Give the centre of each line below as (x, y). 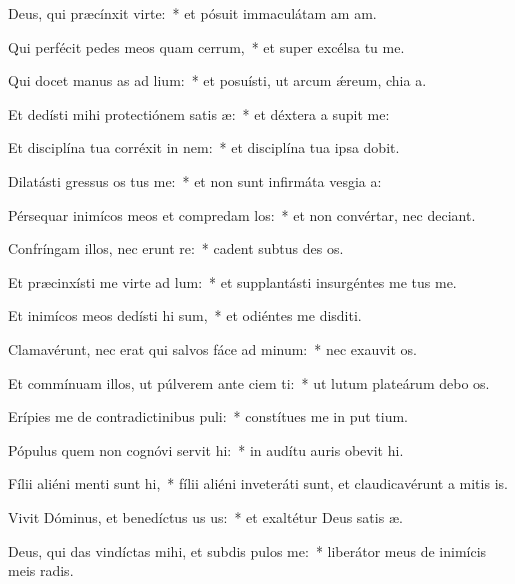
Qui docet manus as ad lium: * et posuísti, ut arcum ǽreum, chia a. (217, 80)
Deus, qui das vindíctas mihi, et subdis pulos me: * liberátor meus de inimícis (247, 550)
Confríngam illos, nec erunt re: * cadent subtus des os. (176, 248)
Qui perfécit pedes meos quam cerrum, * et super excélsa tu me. (206, 46)
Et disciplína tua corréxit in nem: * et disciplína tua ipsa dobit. (204, 147)
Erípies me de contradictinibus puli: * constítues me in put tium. (208, 416)
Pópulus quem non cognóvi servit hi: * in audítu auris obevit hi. (206, 449)
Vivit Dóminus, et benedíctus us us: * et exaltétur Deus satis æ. (205, 516)
